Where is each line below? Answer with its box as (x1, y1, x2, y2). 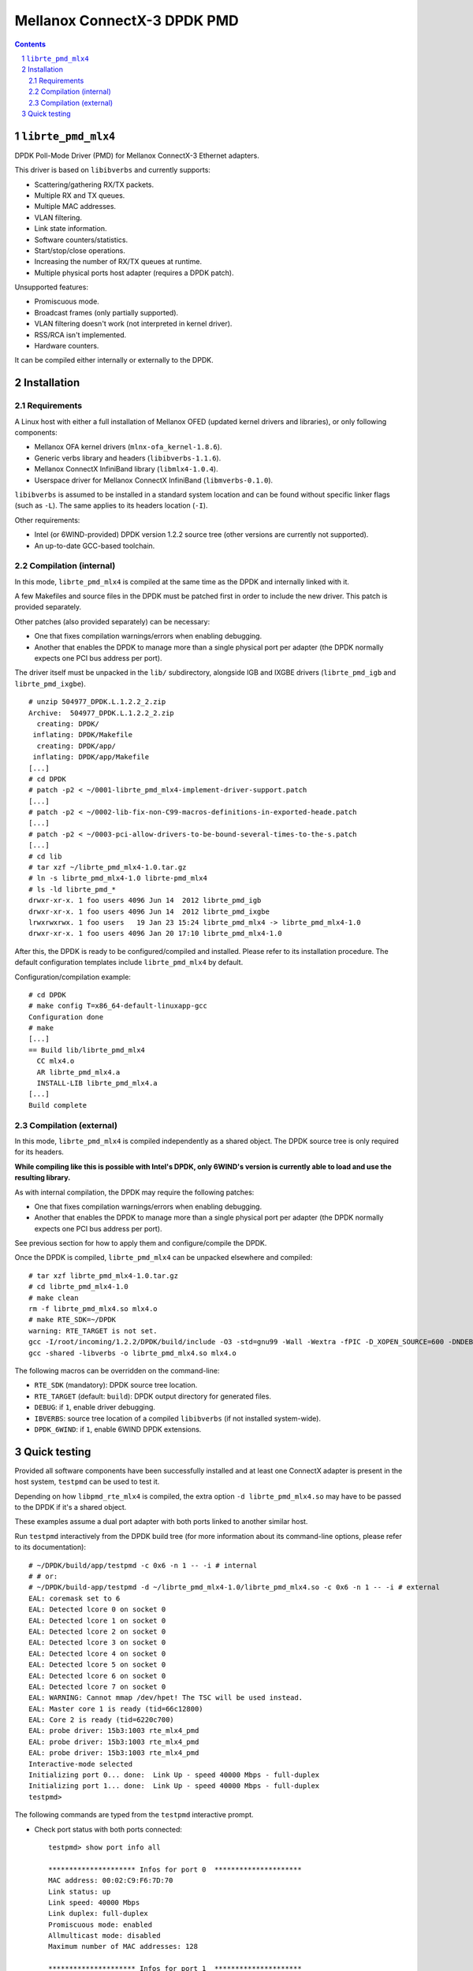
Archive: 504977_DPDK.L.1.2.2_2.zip (28, 708, 175, 717)
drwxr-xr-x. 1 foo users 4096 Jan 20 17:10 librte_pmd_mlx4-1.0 (28, 929, 283, 938)
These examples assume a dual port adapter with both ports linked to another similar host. (14, 1517, 308, 1526)
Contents (14, 39, 47, 49)
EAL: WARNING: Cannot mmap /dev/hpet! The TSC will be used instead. (28, 1693, 304, 1702)
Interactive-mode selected (28, 1759, 133, 1768)
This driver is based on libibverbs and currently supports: (14, 166, 210, 175)
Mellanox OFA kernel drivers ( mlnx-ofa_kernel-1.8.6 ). (34, 442, 222, 452)
